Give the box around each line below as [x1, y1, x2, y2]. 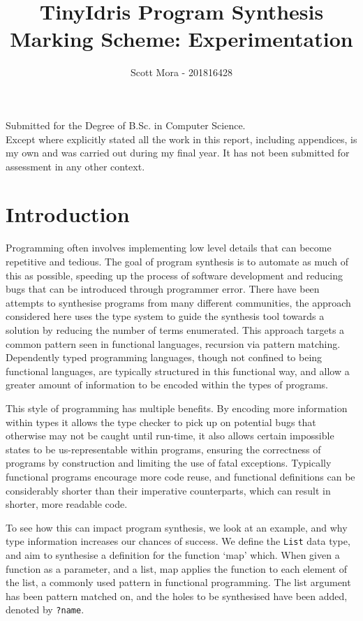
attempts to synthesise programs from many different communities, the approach [6, 295, 351, 309]
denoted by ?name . [6, 602, 84, 617]
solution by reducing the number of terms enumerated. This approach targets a [6, 322, 345, 337]
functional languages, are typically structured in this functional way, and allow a [6, 363, 350, 378]
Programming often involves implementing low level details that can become [6, 240, 332, 255]
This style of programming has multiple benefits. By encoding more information [6, 400, 348, 415]
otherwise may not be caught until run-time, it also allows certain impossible [6, 428, 334, 443]
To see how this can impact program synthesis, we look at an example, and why [6, 520, 348, 534]
